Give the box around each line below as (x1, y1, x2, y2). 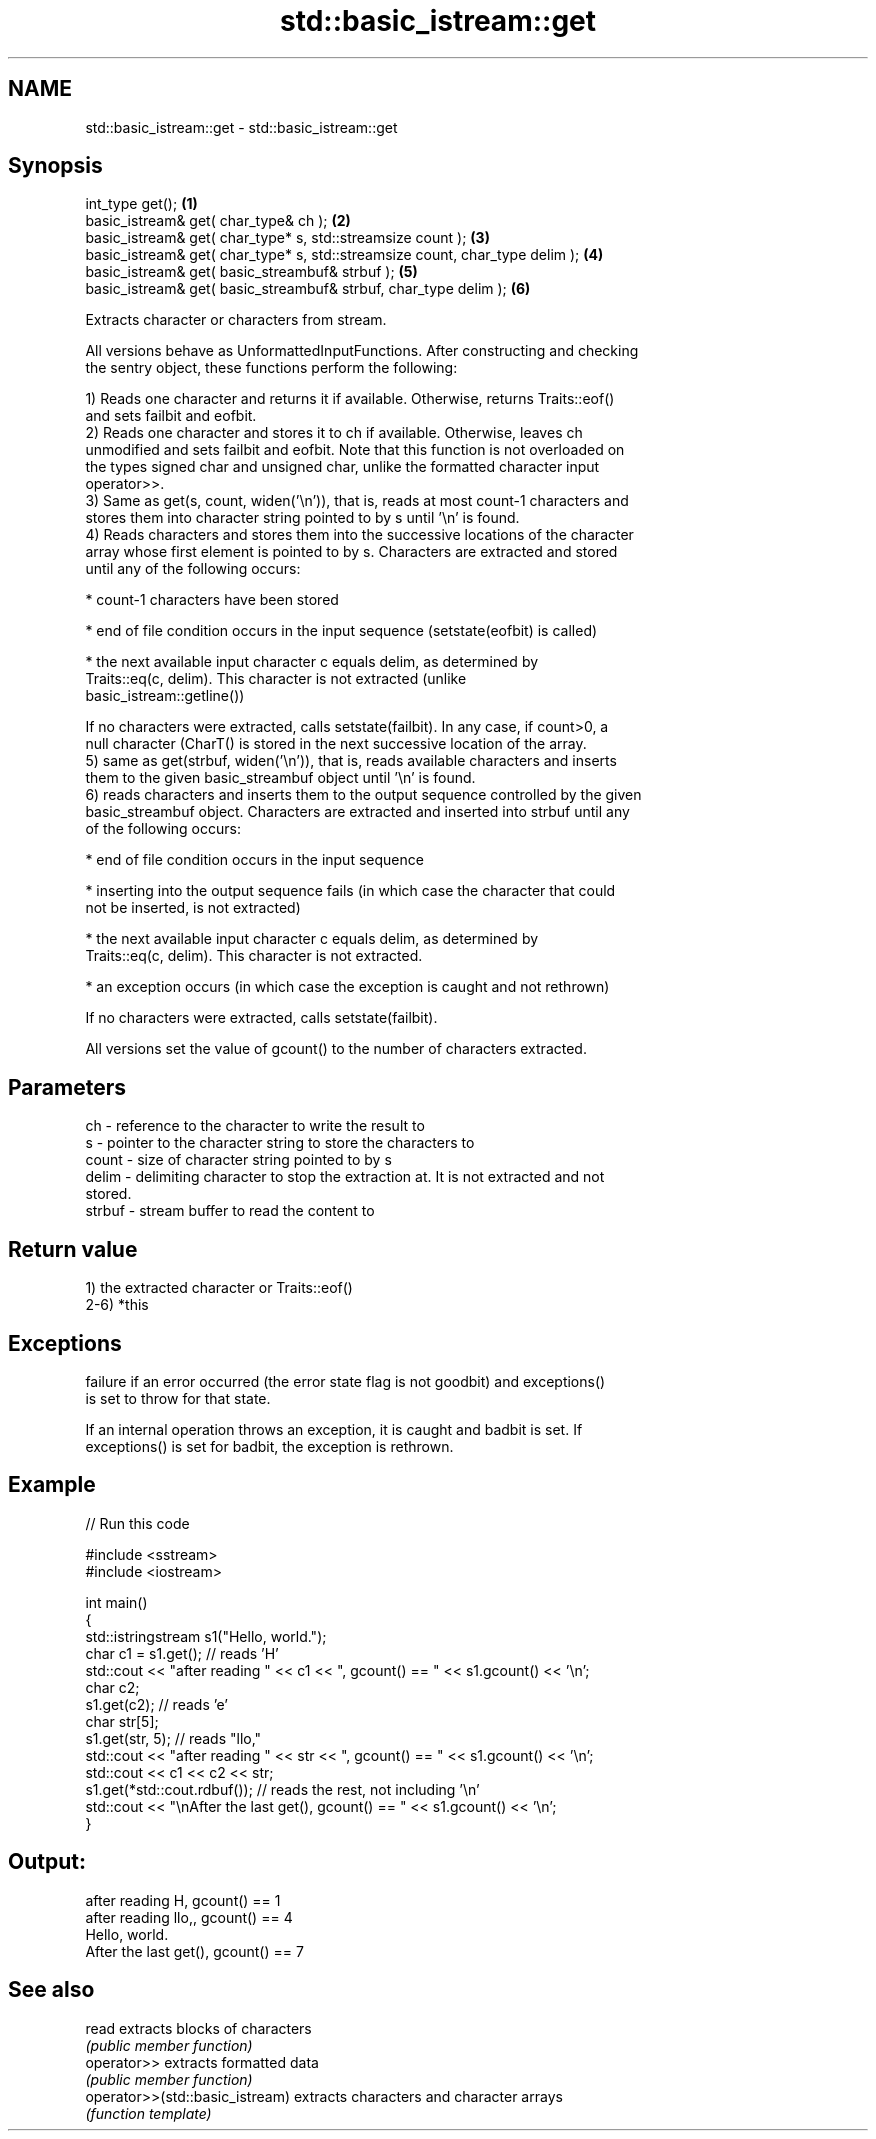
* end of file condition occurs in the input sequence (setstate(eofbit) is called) (85, 622, 598, 640)
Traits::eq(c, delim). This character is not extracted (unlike (85, 670, 467, 688)
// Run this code (85, 1514, 190, 1532)
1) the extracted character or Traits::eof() (85, 1279, 353, 1297)
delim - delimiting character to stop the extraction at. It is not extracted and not (85, 1168, 605, 1186)
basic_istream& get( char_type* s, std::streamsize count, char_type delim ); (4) (85, 246, 604, 264)
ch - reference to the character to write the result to (85, 1117, 425, 1135)
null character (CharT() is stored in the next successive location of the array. (85, 735, 587, 753)
